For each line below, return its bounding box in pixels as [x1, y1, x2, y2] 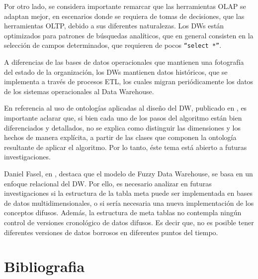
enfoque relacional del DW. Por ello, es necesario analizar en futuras [4, 178, 212, 188]
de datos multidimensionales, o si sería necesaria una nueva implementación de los [4, 197, 254, 208]
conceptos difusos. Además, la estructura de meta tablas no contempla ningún [4, 207, 242, 218]
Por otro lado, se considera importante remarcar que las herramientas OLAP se [4, 1, 246, 11]
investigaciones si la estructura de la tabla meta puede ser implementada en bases [4, 188, 253, 198]
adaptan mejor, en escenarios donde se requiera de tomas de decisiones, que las [4, 10, 245, 21]
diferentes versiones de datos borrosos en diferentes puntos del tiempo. [4, 227, 218, 237]
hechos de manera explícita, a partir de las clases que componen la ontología [4, 132, 237, 142]
